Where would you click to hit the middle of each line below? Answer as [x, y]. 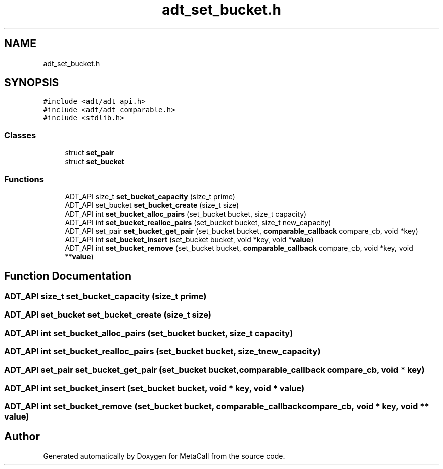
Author [22, 437]
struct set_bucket [95, 162]
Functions [24, 179]
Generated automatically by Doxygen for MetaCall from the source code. [164, 456]
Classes [20, 135]
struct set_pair [90, 153]
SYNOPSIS [32, 83]
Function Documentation [68, 276]
